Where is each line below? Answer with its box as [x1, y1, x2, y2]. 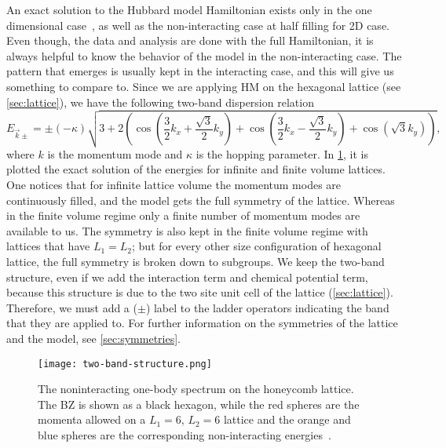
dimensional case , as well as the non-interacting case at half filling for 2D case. [6, 16, 389, 33]
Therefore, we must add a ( [6, 299, 137, 315]
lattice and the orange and [223, 411, 351, 428]
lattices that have [6, 238, 90, 254]
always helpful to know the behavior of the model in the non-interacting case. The [6, 47, 402, 64]
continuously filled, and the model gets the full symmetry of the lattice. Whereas [6, 191, 395, 208]
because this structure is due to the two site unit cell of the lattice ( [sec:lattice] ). [6, 284, 393, 300]
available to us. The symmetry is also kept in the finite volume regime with [6, 222, 368, 239]
